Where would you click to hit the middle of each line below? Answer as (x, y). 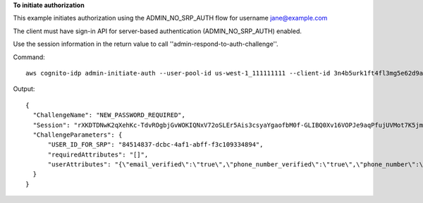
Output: (24, 89)
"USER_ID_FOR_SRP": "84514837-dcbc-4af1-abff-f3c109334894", (155, 145)
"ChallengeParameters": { (78, 135)
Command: (29, 57)
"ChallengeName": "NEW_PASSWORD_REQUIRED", (109, 115)
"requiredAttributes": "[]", (98, 154)
